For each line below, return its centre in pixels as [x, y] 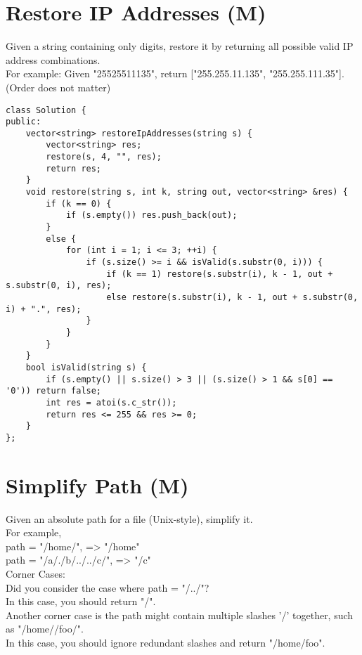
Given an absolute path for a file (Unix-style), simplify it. [129, 518]
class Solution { [46, 110]
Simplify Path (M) [97, 485]
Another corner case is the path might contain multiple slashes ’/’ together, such [180, 615]
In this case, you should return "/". [81, 601]
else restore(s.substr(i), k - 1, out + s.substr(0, [232, 297]
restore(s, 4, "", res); [104, 157]
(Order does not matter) [58, 87]
